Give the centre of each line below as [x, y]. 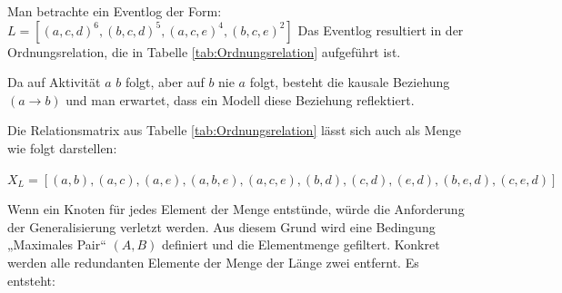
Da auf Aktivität [54, 82]
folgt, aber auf [165, 82]
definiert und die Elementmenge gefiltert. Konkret [301, 244]
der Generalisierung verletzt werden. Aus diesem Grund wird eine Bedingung [221, 226]
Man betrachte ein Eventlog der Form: [115, 11]
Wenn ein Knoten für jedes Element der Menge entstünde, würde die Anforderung [236, 209]
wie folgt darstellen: [62, 147]
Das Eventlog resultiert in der [381, 29]
